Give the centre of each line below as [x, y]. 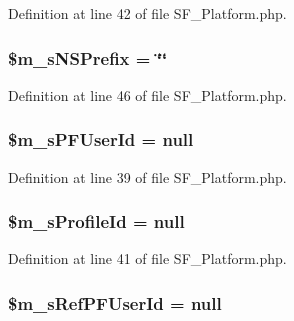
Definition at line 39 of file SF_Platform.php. [147, 176]
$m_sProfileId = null [96, 221]
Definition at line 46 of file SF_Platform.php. [147, 94]
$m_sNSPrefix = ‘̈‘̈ [88, 57]
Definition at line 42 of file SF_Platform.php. [147, 13]
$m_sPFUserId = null [101, 139]
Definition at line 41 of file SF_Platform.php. [147, 258]
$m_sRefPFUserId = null [115, 302]
